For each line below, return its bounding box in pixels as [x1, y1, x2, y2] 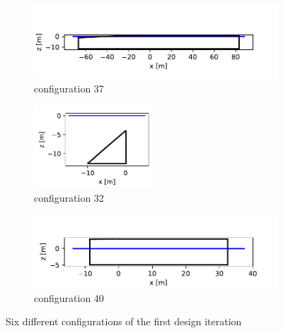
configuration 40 [34, 290, 104, 305]
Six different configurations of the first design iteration [6, 314, 242, 329]
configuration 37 [34, 80, 104, 95]
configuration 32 [34, 190, 104, 205]
